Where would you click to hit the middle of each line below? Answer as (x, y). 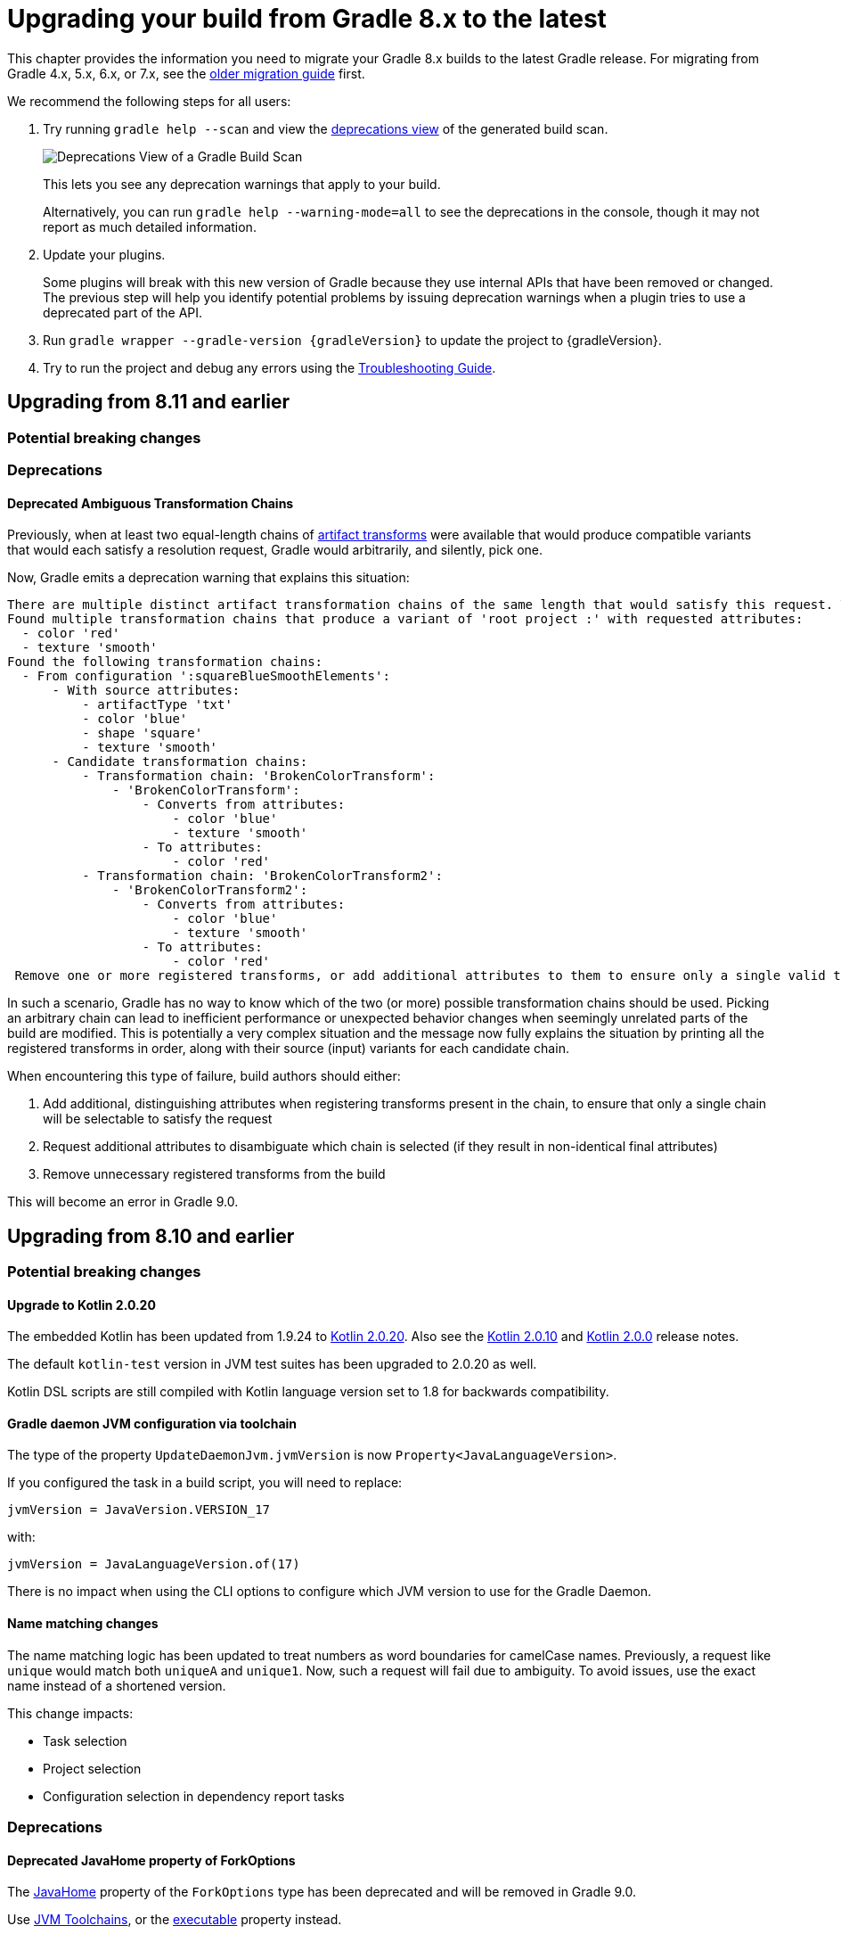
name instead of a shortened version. (117, 1685)
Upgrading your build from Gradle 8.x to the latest (307, 19)
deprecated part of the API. (123, 312)
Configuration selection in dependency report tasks (194, 1796)
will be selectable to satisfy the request (158, 1119)
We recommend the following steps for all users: (149, 101)
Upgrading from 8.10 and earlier (151, 1236)
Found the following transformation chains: (165, 662)
